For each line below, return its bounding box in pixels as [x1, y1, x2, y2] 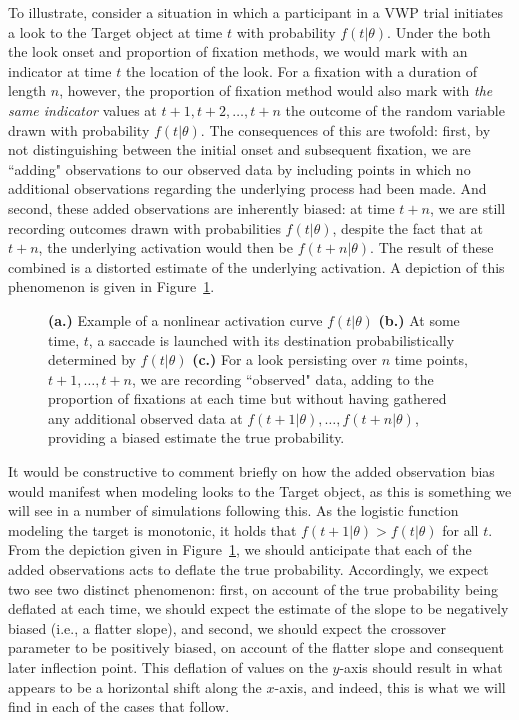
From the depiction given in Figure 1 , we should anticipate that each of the [8, 539, 472, 560]
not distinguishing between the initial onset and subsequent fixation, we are [8, 139, 471, 160]
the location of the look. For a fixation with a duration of [125, 60, 477, 81]
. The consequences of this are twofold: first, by [200, 119, 491, 140]
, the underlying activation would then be [38, 237, 294, 258]
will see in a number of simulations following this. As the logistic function [8, 500, 459, 521]
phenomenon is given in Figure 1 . [8, 276, 215, 297]
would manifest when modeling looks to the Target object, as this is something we [8, 480, 512, 501]
